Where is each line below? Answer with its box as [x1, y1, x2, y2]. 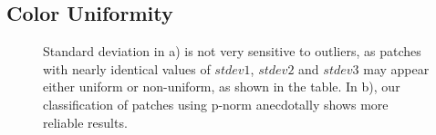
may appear [363, 59, 430, 78]
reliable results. [43, 112, 128, 131]
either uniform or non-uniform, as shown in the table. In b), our [43, 77, 400, 96]
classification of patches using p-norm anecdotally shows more [43, 94, 389, 113]
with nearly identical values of [43, 59, 211, 78]
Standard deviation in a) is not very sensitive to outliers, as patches [43, 42, 421, 61]
